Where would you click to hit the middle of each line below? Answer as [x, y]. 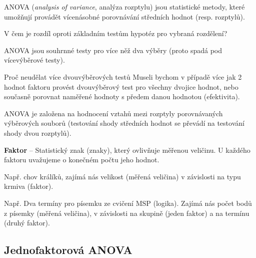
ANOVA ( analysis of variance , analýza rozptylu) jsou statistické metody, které [124, 7]
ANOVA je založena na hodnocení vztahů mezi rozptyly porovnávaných [113, 113]
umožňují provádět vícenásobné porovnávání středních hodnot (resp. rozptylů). [124, 16]
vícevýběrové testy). [34, 60]
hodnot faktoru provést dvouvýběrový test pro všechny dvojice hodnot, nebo [121, 86]
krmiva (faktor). [29, 186]
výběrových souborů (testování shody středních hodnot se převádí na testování [124, 123]
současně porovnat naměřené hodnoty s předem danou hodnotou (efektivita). [122, 96]
